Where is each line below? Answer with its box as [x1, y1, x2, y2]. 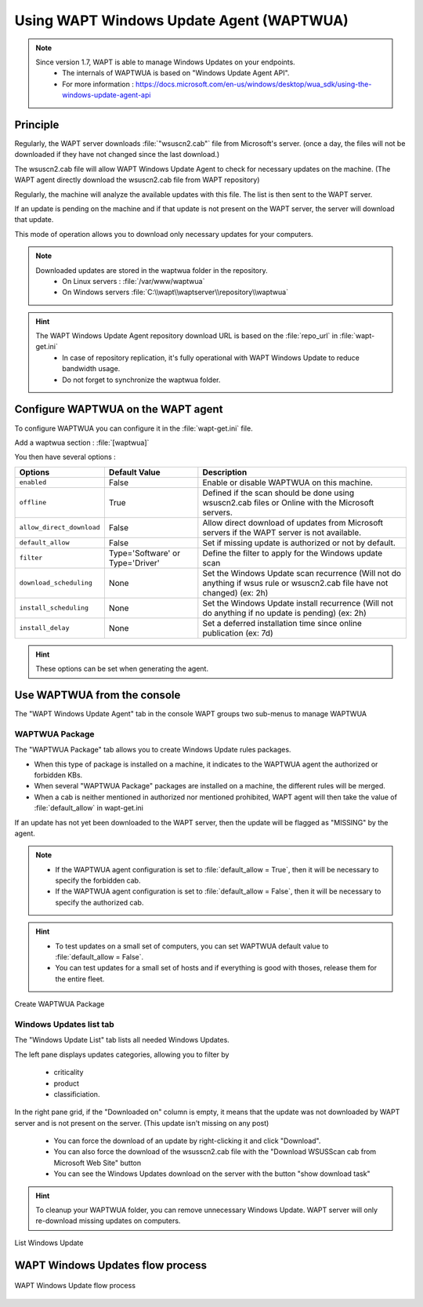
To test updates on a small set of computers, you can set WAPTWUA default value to [55, 941, 329, 951]
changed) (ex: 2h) [202, 587, 269, 598]
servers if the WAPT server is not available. [202, 526, 362, 537]
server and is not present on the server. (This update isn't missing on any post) [14, 1118, 269, 1127]
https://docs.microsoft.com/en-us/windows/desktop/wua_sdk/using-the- [136, 79, 372, 89]
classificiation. [53, 1089, 100, 1098]
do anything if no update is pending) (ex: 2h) [202, 607, 367, 618]
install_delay [19, 624, 70, 632]
